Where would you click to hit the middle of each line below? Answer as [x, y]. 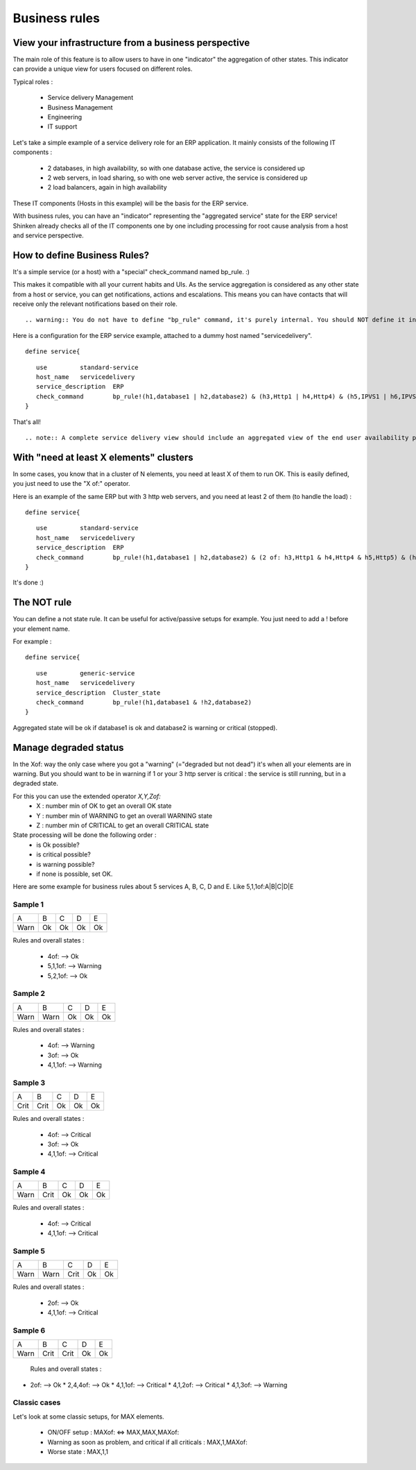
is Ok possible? [58, 845]
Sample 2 [29, 994]
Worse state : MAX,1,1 [78, 1451]
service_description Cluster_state [98, 693]
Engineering [65, 117]
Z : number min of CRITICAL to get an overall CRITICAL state [123, 825]
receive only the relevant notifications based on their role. [95, 304]
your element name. [41, 629]
